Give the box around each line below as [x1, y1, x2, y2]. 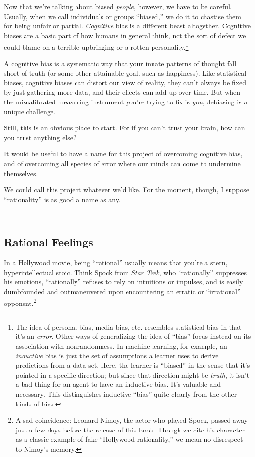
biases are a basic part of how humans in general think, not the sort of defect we [4, 30, 246, 40]
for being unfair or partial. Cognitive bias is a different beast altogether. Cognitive [4, 21, 251, 31]
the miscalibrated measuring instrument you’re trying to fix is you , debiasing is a [4, 97, 248, 106]
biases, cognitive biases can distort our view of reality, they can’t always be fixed [4, 77, 247, 87]
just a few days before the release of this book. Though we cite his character [15, 424, 245, 434]
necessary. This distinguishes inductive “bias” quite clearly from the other [15, 388, 237, 399]
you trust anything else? [4, 132, 76, 142]
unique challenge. [4, 106, 56, 116]
